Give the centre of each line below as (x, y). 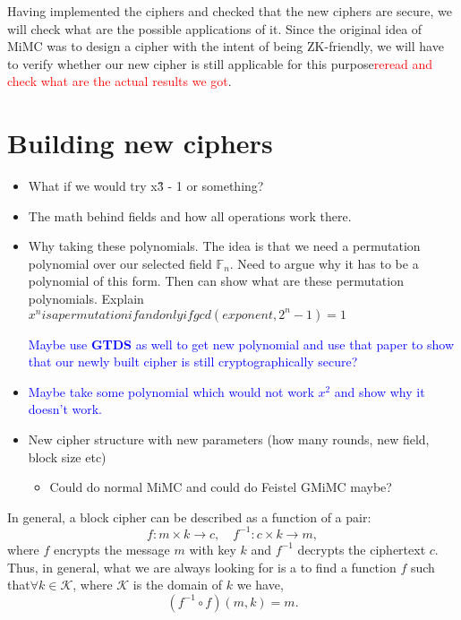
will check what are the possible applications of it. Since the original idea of (215, 28)
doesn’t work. (65, 409)
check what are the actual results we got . (120, 81)
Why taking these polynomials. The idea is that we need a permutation (224, 246)
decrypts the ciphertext (362, 549)
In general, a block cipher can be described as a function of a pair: (189, 517)
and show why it (380, 391)
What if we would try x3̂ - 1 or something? (146, 186)
